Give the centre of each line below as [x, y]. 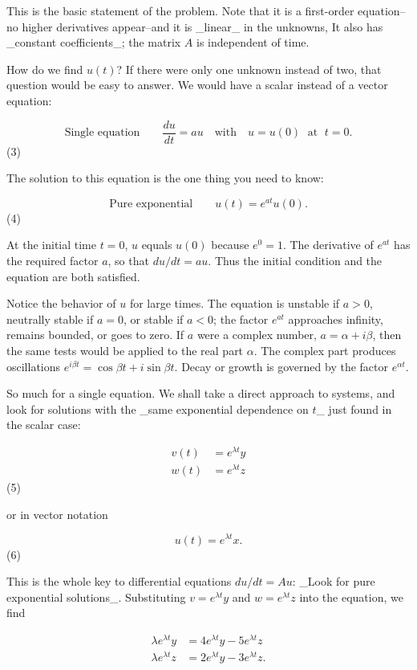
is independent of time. [253, 42]
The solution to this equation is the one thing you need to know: [165, 178]
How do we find [45, 69]
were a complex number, [257, 335]
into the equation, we [351, 596]
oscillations [34, 366]
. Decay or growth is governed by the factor [281, 366]
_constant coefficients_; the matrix [94, 42]
